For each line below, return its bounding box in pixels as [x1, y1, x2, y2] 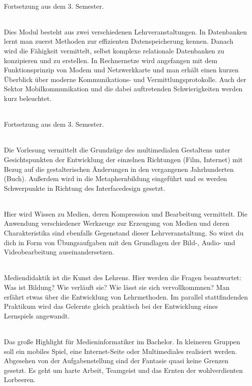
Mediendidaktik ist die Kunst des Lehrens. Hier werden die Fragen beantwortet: [4, 272, 241, 283]
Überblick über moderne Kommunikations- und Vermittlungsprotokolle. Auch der [4, 74, 246, 84]
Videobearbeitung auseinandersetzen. [4, 247, 114, 257]
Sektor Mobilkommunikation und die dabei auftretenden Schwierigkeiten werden [4, 84, 243, 94]
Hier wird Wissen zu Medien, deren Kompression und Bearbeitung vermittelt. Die [4, 208, 248, 218]
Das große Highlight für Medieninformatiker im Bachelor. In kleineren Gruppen [4, 336, 240, 346]
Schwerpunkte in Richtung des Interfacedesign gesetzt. [4, 183, 166, 193]
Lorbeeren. [4, 374, 36, 385]
